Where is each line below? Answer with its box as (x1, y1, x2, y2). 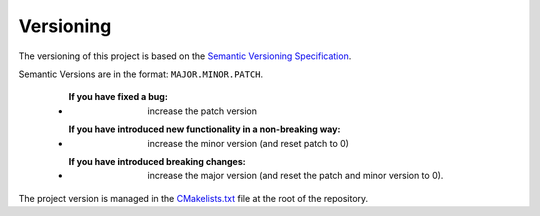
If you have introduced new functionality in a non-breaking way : (68, 123, 341, 135)
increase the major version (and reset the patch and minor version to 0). (147, 170, 444, 182)
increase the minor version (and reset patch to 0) (147, 137, 350, 149)
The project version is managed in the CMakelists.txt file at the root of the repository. (18, 192, 369, 204)
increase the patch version (147, 105, 258, 117)
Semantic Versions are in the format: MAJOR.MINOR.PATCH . (18, 68, 264, 80)
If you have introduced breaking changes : (68, 155, 246, 167)
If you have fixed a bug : (68, 91, 169, 103)
